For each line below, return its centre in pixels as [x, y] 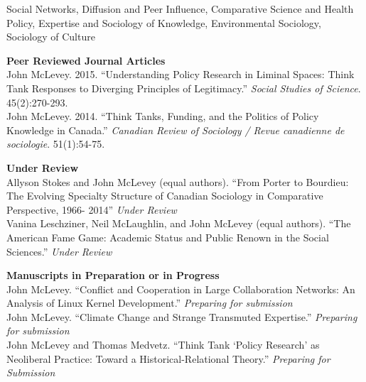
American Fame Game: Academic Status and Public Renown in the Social [168, 237]
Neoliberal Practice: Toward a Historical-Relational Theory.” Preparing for [168, 358]
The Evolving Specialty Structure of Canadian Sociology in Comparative [165, 196]
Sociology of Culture [51, 37]
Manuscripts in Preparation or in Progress [113, 275]
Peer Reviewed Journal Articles [86, 60]
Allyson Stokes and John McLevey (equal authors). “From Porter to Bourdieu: [178, 181]
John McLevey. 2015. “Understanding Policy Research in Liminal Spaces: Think [181, 74]
